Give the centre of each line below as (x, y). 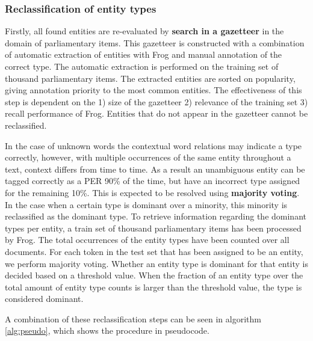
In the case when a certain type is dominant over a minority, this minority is (146, 204)
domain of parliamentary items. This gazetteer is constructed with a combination (155, 42)
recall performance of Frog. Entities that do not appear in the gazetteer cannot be (156, 113)
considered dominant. (44, 299)
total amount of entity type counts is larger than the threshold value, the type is (153, 287)
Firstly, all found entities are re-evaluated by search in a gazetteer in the (144, 31)
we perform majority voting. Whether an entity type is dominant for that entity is (156, 263)
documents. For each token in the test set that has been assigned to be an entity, (154, 251)
